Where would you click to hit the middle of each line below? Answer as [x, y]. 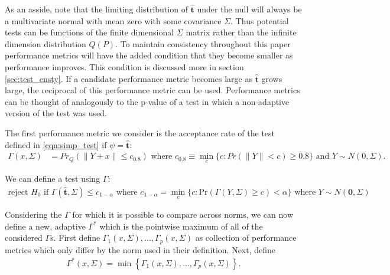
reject [18, 192]
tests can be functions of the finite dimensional [90, 32]
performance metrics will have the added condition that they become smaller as [149, 55]
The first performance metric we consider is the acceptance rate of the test [140, 132]
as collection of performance [246, 238]
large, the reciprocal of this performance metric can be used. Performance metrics [152, 90]
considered [24, 238]
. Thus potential [260, 20]
